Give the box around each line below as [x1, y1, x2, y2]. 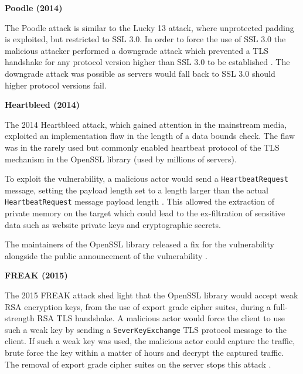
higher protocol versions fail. [5, 79, 107, 91]
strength [5, 312, 35, 324]
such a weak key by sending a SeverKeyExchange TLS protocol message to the [5, 323, 287, 335]
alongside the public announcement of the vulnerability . [5, 249, 207, 261]
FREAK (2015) [5, 269, 68, 281]
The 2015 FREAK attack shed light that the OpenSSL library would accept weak [5, 289, 298, 301]
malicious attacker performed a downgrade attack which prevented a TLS [5, 44, 269, 56]
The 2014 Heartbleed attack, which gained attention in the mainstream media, [5, 118, 287, 130]
